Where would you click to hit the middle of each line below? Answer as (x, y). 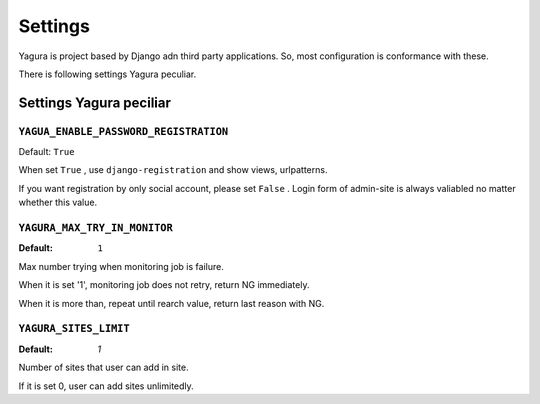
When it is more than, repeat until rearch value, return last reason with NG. (171, 303)
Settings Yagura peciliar (95, 102)
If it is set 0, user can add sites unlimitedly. (106, 386)
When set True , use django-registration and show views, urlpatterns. (173, 170)
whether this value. (58, 202)
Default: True (46, 152)
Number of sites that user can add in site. (103, 367)
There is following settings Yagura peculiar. (107, 74)
